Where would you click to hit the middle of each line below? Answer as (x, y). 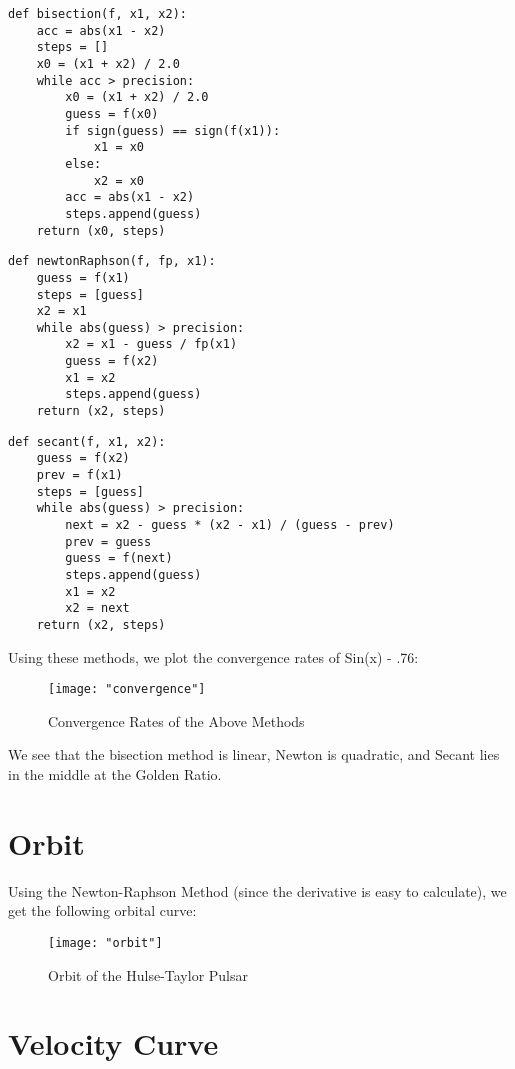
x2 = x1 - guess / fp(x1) (151, 344)
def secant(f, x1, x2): (87, 441)
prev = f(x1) (79, 475)
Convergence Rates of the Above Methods (176, 720)
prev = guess (108, 541)
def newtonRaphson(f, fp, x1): (112, 261)
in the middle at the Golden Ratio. (115, 774)
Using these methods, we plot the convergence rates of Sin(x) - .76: (213, 656)
